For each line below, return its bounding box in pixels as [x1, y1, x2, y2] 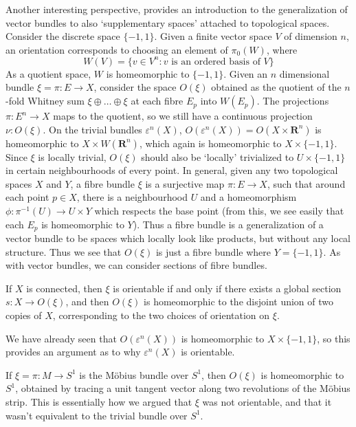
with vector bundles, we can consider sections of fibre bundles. [5, 258, 267, 272]
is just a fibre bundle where [155, 244, 271, 259]
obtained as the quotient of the [211, 80, 342, 94]
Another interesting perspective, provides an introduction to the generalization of [5, 2, 348, 16]
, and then [65, 294, 109, 309]
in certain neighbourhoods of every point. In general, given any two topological [5, 163, 338, 177]
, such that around [267, 176, 346, 190]
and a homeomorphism [200, 190, 297, 204]
